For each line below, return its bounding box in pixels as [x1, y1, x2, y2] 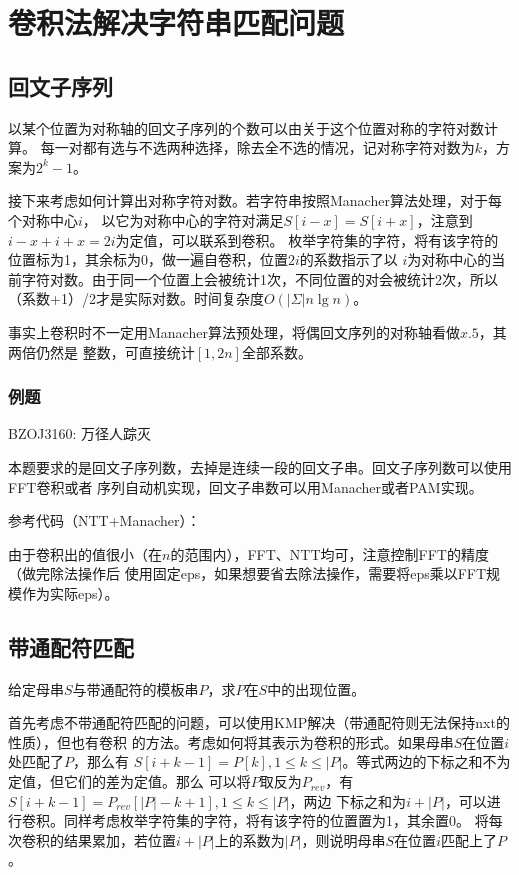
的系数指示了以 [299, 249, 398, 270]
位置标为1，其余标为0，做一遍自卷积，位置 [8, 249, 288, 270]
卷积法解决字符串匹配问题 [8, 2, 345, 43]
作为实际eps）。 [21, 582, 119, 603]
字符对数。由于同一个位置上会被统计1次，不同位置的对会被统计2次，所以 [21, 268, 498, 289]
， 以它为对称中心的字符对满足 [82, 209, 284, 230]
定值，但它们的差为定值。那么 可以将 [8, 771, 251, 792]
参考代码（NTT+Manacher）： [8, 510, 201, 531]
